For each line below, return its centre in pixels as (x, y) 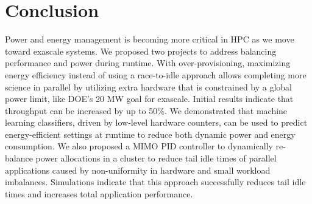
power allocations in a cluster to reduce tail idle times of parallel (156, 158)
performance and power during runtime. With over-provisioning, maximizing (148, 63)
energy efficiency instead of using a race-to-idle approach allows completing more (156, 74)
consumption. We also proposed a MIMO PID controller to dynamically (139, 146)
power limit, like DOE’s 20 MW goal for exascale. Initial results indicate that (149, 99)
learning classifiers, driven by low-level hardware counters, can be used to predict (156, 122)
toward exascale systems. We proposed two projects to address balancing (141, 51)
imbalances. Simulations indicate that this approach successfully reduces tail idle (155, 182)
